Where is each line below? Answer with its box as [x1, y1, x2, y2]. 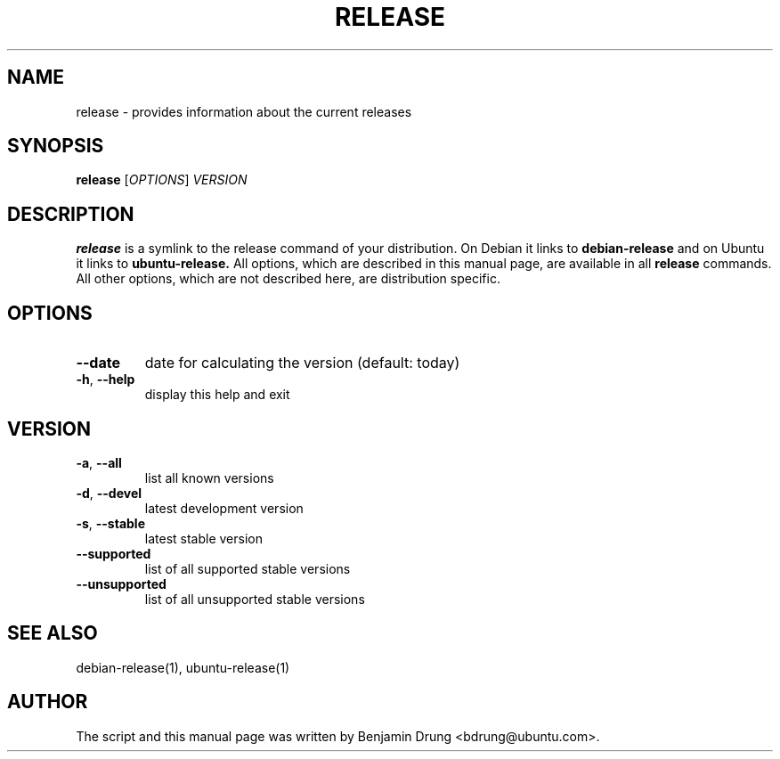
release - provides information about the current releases [76, 103, 412, 119]
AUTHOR [7, 690, 88, 714]
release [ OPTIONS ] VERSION [76, 172, 248, 188]
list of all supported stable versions [144, 560, 351, 576]
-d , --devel [76, 485, 142, 501]
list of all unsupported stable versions [144, 591, 365, 607]
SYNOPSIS [7, 135, 104, 158]
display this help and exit [144, 387, 290, 403]
